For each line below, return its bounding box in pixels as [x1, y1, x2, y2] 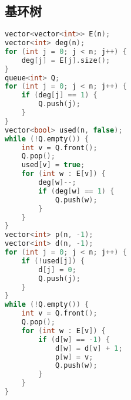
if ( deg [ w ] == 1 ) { [38, 187, 115, 195]
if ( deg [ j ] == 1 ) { [21, 91, 98, 100]
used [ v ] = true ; [21, 161, 85, 170]
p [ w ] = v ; [55, 352, 93, 361]
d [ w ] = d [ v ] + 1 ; [55, 344, 123, 352]
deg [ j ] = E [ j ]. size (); [21, 56, 110, 65]
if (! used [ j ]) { [21, 256, 85, 265]
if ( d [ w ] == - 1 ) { [38, 335, 110, 344]
